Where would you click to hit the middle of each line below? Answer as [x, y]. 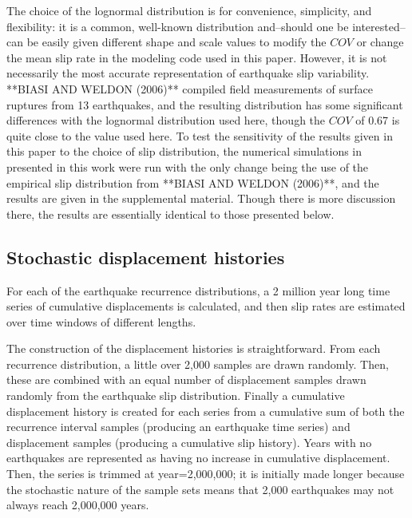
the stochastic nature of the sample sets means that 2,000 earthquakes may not [200, 489]
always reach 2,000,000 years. [78, 505]
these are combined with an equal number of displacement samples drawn [186, 380]
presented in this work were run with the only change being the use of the [188, 166]
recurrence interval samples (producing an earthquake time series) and [178, 427]
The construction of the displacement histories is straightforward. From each [194, 348]
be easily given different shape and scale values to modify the [176, 42]
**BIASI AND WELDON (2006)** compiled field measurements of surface [190, 88]
